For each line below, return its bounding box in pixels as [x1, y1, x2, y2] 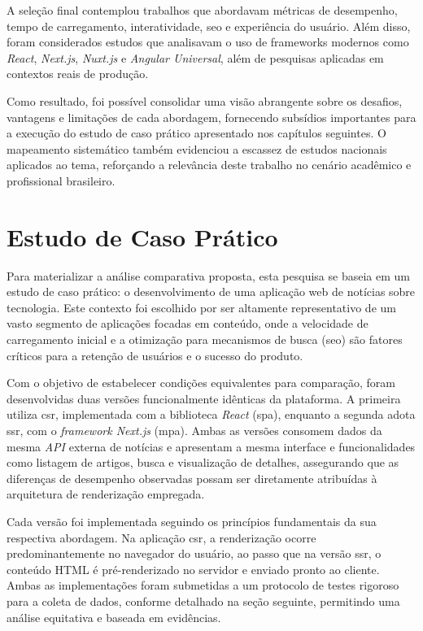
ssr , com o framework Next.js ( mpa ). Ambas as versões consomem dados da [7, 422, 382, 438]
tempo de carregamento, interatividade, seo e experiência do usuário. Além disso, [7, 17, 411, 34]
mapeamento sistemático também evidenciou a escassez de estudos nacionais [7, 140, 387, 157]
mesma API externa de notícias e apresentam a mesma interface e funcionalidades [7, 437, 416, 455]
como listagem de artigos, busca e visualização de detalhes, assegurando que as [7, 454, 399, 471]
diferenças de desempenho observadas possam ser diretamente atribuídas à [7, 469, 377, 486]
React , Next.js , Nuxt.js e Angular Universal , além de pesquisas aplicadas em [7, 49, 384, 66]
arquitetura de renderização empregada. [7, 485, 205, 503]
